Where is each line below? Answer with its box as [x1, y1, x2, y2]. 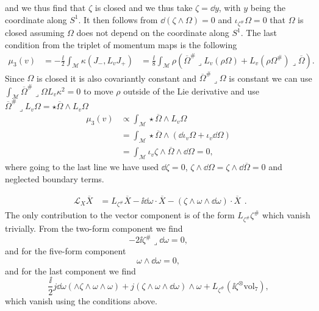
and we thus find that [5, 1, 86, 13]
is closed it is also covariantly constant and [37, 71, 197, 84]
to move [84, 84, 113, 97]
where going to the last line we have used [5, 160, 159, 173]
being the [250, 1, 285, 13]
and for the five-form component [5, 245, 126, 257]
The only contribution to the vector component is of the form [5, 209, 235, 221]
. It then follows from [78, 13, 158, 26]
